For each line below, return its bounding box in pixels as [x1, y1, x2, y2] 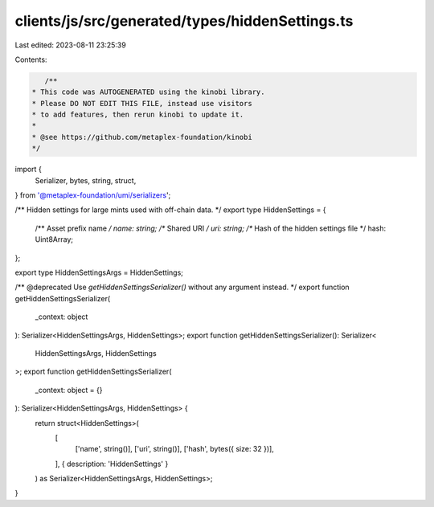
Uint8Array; [35, 235, 74, 244]
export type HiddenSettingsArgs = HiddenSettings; [14, 268, 184, 277]
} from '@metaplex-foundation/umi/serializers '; [14, 190, 171, 200]
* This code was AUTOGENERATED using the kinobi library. [31, 88, 265, 96]
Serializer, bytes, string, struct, [35, 175, 137, 185]
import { [14, 165, 42, 174]
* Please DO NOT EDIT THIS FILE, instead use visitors [31, 99, 252, 108]
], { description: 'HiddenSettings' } [55, 459, 169, 468]
